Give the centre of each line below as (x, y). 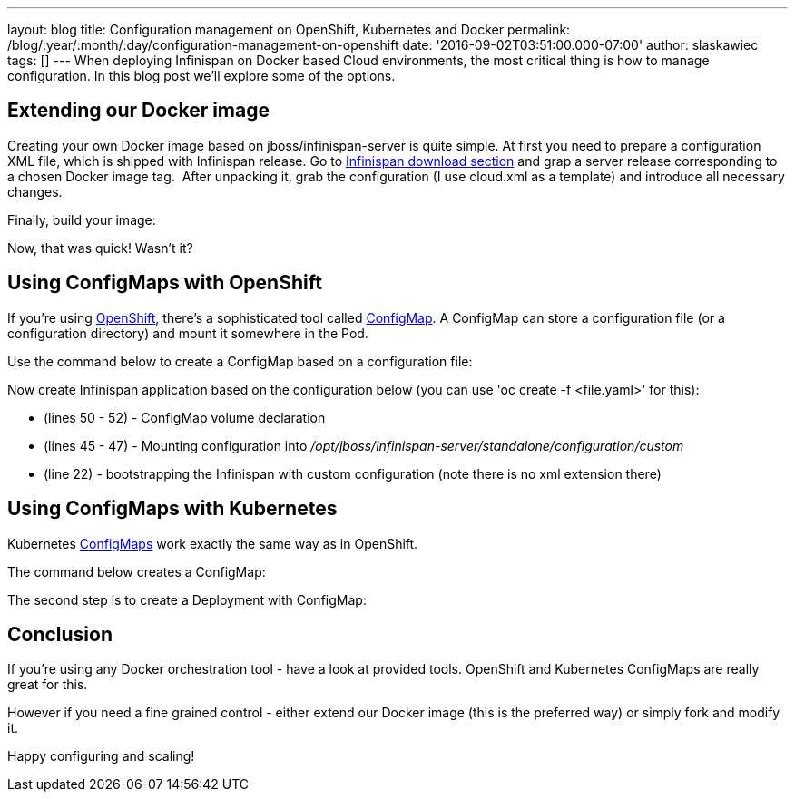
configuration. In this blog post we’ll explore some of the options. (201, 76)
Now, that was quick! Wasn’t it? (100, 248)
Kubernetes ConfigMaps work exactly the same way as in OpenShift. (213, 543)
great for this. (48, 685)
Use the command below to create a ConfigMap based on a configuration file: (240, 361)
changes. (35, 191)
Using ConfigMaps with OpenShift (165, 283)
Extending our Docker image (138, 111)
